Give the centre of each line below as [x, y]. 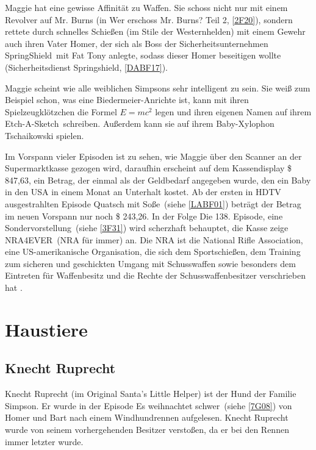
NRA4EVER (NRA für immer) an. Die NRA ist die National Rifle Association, [154, 239]
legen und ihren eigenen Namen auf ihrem [233, 111]
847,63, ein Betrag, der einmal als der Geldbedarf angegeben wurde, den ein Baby [158, 180]
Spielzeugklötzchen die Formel [61, 111]
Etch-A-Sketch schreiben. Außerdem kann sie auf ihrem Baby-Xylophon [140, 123]
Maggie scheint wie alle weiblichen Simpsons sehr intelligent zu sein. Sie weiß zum [158, 87]
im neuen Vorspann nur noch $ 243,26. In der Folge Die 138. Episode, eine [144, 216]
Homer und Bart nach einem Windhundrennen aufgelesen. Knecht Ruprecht [147, 417]
